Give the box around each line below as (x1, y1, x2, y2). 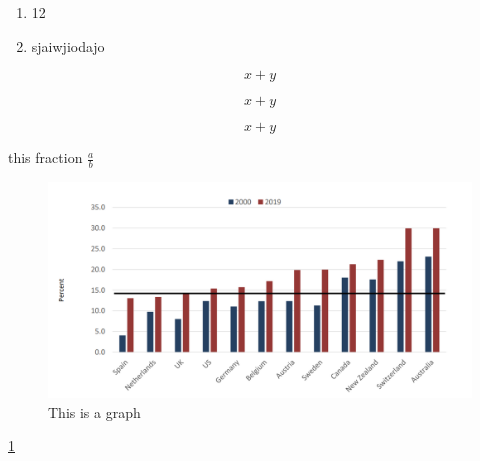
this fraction (8, 147, 83, 168)
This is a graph (48, 401, 141, 422)
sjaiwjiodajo (31, 35, 105, 56)
